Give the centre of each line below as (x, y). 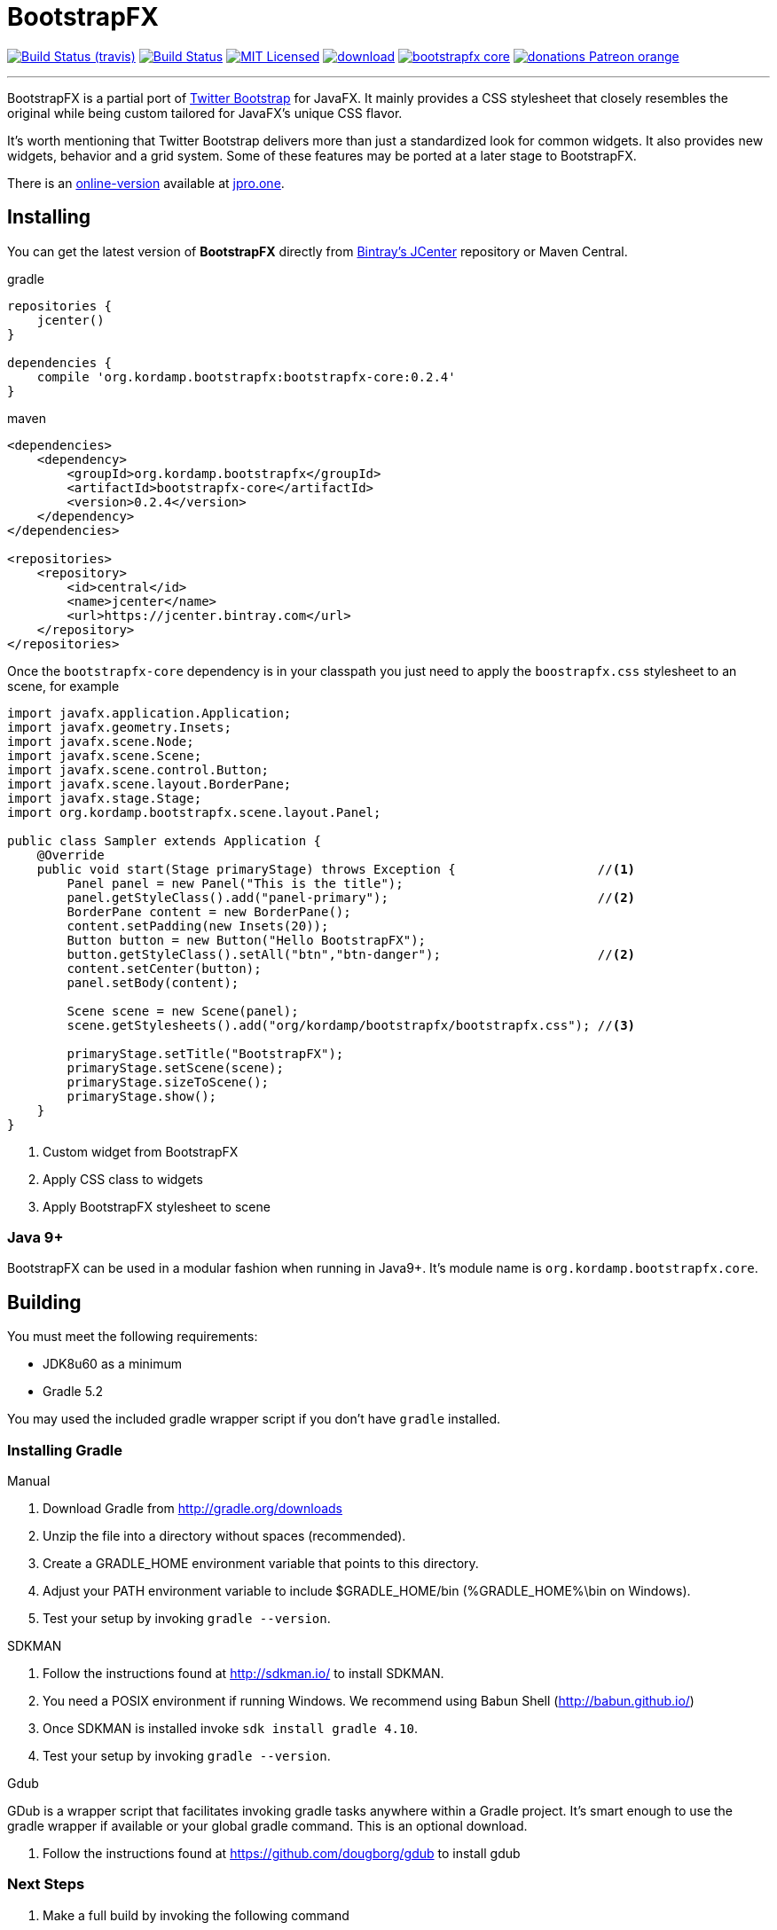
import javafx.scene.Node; (101, 741)
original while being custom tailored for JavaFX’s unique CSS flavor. (205, 113)
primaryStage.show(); (142, 1096)
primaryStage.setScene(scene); (175, 1067)
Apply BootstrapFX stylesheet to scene (157, 1206)
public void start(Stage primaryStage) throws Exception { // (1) (336, 869)
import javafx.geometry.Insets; (119, 727)
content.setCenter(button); (164, 968)
